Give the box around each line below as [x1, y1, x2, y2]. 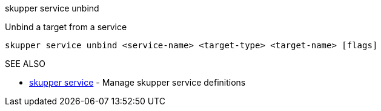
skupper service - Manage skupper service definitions [29, 77, 246, 87]
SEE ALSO [5, 59, 46, 69]
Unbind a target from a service [5, 22, 127, 32]
